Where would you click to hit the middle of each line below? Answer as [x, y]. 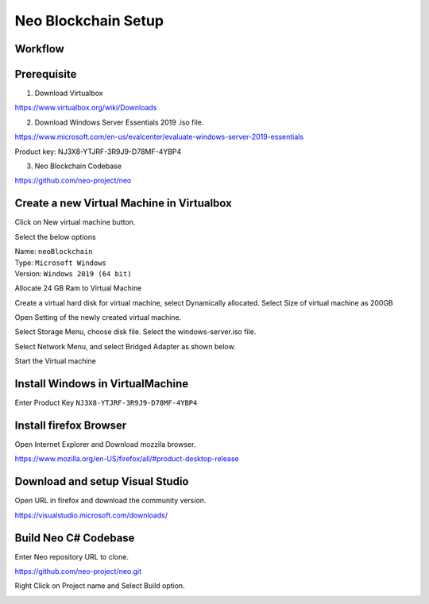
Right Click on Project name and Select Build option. [100, 586]
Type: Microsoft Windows [61, 263]
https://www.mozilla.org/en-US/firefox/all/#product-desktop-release [127, 459]
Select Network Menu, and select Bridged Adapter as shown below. [125, 346]
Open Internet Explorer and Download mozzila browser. [105, 444]
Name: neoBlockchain [54, 252]
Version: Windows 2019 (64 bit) [73, 273]
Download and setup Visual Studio [102, 481]
